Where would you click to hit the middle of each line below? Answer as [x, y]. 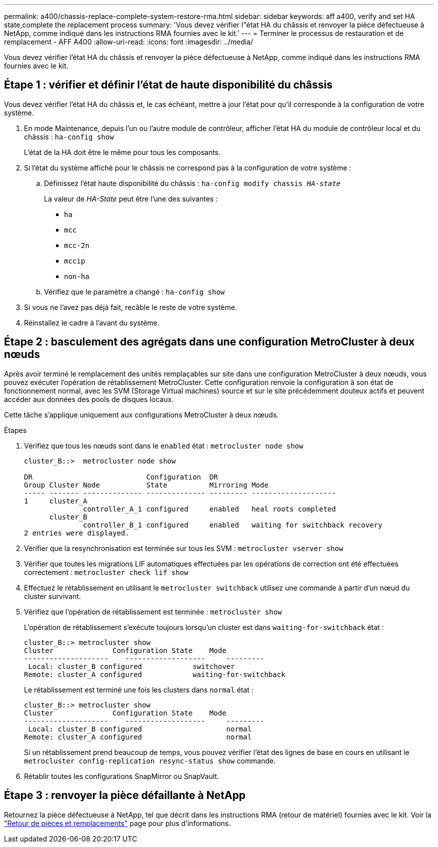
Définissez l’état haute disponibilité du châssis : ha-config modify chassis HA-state [192, 183]
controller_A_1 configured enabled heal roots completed [209, 509]
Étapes [15, 430]
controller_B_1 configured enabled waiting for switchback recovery [233, 525]
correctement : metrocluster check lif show [106, 572]
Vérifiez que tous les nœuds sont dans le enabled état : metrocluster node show [164, 445]
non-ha [77, 276]
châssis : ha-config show [69, 136]
